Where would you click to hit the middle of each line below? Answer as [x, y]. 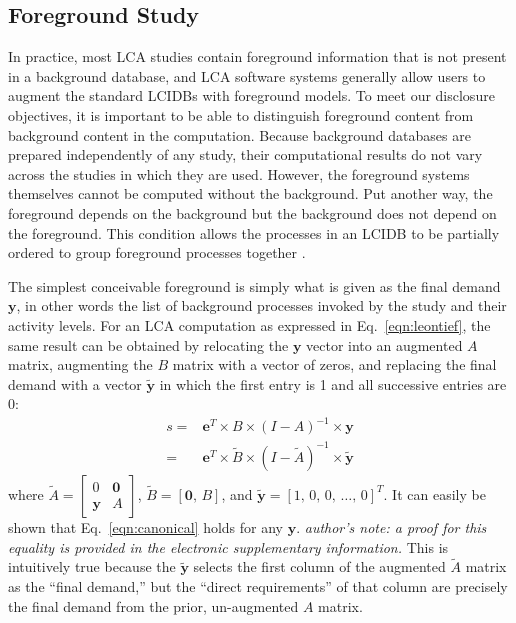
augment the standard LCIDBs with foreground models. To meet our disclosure [251, 95]
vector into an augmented [384, 344]
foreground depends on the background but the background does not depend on [252, 212]
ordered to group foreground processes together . [157, 252]
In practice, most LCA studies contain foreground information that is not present [257, 56]
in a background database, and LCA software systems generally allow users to [247, 75]
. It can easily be [434, 493]
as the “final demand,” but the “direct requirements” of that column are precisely [258, 585]
